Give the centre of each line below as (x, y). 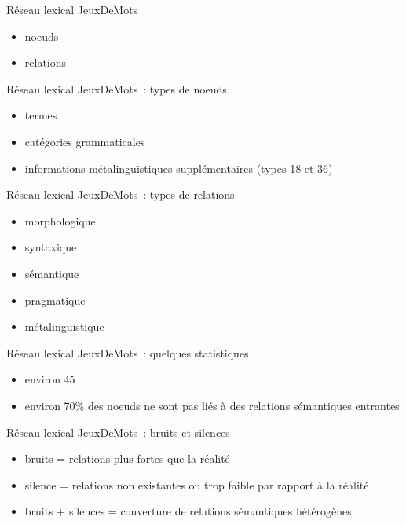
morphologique (60, 220)
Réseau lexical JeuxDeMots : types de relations (121, 194)
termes (41, 115)
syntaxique (51, 247)
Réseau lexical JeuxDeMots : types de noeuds (117, 88)
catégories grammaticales (85, 141)
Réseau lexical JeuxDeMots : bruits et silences (118, 432)
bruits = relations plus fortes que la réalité (127, 458)
